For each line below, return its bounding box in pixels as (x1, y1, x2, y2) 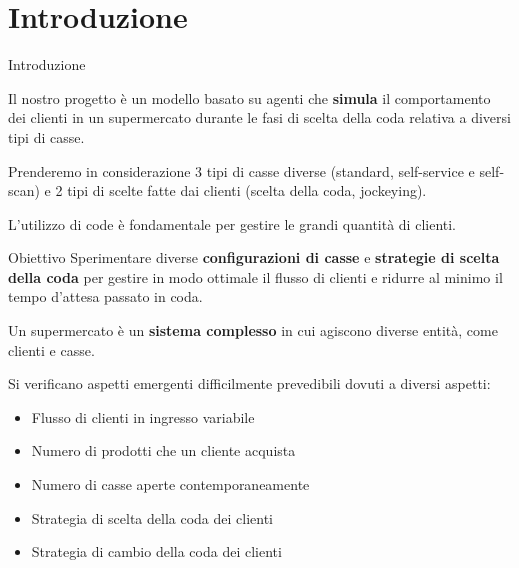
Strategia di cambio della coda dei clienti (31, 541, 282, 562)
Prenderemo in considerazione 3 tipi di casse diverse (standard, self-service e (8, 160, 475, 181)
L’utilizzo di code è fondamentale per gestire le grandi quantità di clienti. (8, 213, 457, 234)
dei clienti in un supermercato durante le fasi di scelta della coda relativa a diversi (8, 107, 511, 128)
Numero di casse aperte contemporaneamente (31, 474, 310, 495)
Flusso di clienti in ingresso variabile (31, 406, 255, 427)
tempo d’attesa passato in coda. (8, 286, 203, 307)
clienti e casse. (8, 339, 95, 360)
